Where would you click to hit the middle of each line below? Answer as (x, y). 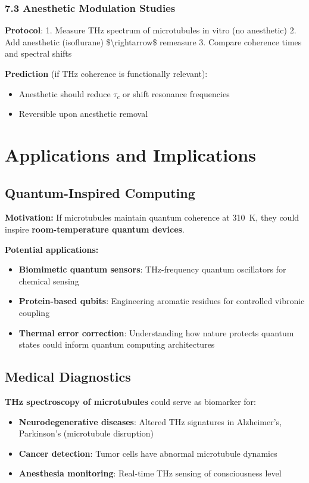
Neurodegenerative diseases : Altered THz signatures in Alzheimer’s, (150, 421)
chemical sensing (49, 281)
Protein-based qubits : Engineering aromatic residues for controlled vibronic (162, 301)
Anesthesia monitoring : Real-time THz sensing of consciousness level (150, 473)
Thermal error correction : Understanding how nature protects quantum (156, 332)
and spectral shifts (38, 53)
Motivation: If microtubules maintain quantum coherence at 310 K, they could (152, 217)
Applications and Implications (130, 154)
